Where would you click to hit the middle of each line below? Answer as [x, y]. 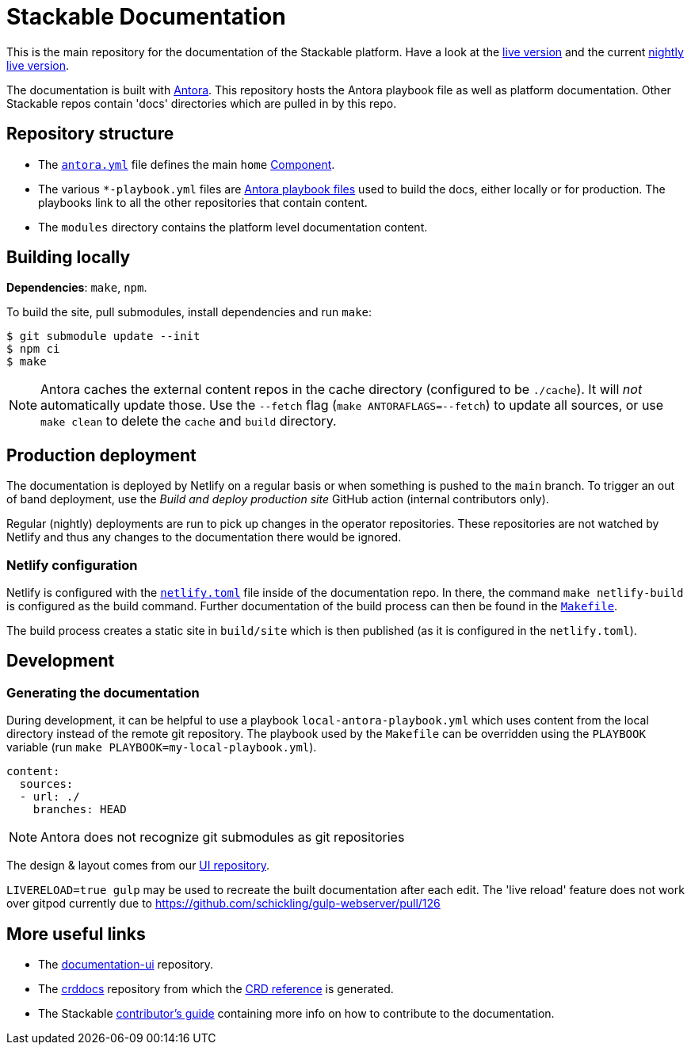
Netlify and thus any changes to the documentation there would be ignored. [204, 537]
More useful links [76, 934]
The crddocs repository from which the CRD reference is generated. [216, 989]
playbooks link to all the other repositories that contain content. [203, 202]
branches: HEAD [80, 810]
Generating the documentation [103, 692]
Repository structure [90, 134]
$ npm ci [33, 349]
